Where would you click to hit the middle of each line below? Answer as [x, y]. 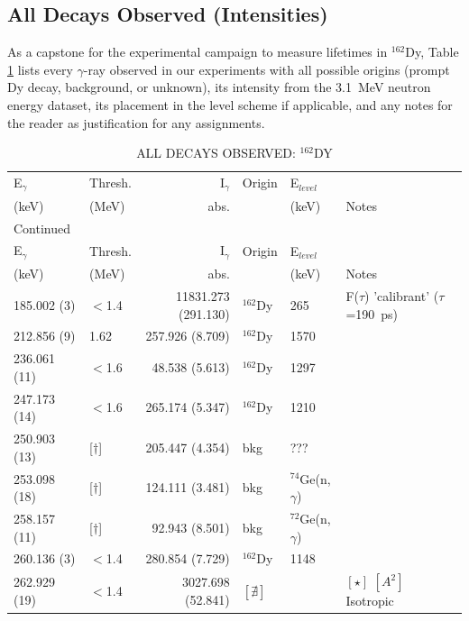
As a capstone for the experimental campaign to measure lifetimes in [198, 52]
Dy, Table [432, 52]
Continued [42, 228]
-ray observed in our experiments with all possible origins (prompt [267, 69]
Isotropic [370, 601]
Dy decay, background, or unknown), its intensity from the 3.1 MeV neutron [219, 87]
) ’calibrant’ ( [402, 295]
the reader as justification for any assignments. [136, 122]
